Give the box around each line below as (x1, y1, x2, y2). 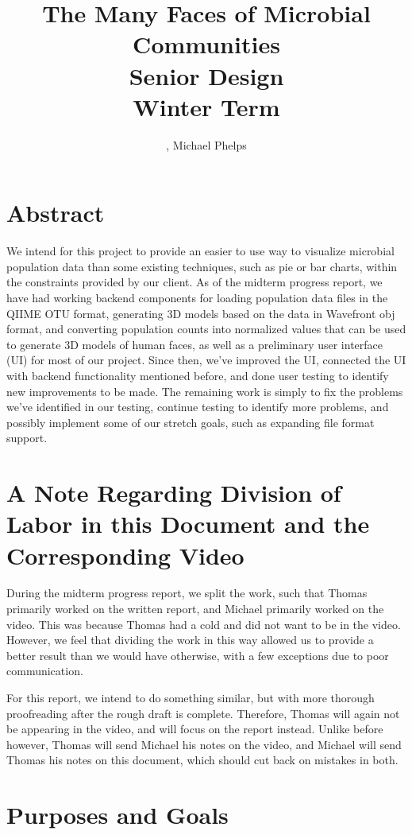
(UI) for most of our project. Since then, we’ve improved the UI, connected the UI (6, 351, 406, 368)
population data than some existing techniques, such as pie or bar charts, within (6, 258, 398, 274)
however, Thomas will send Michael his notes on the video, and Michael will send (6, 736, 402, 752)
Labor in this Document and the (6, 507, 370, 540)
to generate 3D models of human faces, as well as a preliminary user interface (6, 336, 383, 352)
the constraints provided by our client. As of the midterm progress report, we (6, 274, 383, 290)
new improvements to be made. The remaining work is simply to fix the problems (6, 383, 403, 399)
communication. (6, 662, 83, 679)
